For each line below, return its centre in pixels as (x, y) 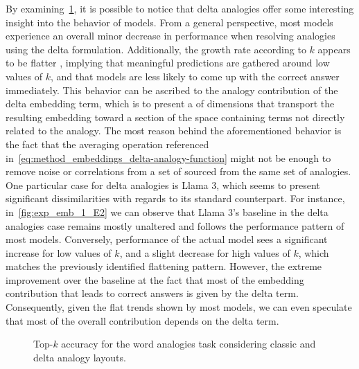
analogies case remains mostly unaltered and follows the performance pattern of (175, 225)
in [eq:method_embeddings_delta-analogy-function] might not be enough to (168, 157)
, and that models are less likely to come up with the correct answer (195, 76)
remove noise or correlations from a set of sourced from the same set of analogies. (178, 171)
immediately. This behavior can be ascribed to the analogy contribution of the (172, 90)
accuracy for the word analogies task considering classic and (189, 344)
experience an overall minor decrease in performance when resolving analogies (170, 36)
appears (334, 49)
